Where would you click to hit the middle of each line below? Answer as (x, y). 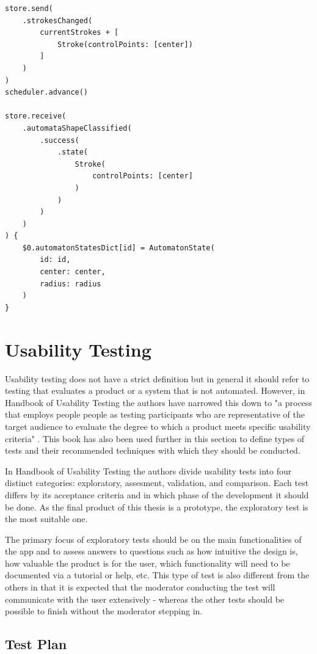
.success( (60, 140)
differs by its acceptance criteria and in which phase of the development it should (157, 494)
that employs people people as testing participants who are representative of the (155, 414)
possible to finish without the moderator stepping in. (104, 611)
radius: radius (71, 284)
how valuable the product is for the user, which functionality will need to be (148, 563)
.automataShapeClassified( (77, 128)
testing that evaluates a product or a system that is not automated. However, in (155, 391)
